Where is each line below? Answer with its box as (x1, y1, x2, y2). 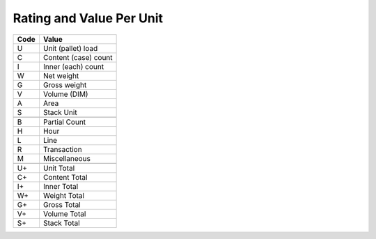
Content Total (42, 172, 88, 182)
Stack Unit (42, 107, 77, 117)
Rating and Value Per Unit (13, 10, 164, 26)
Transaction (42, 144, 83, 154)
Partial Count (42, 117, 86, 127)
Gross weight (42, 80, 87, 90)
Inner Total (42, 181, 79, 191)
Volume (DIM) (42, 89, 88, 99)
